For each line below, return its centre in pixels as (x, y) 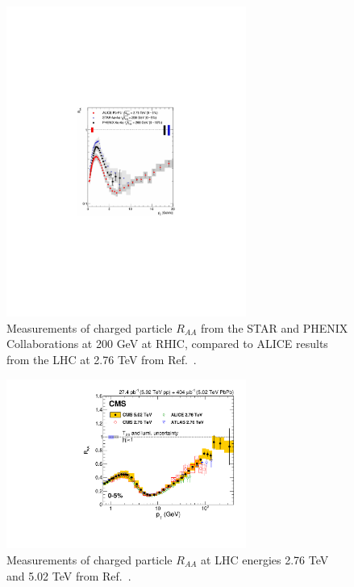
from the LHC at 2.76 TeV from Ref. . (102, 359)
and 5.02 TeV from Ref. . (69, 575)
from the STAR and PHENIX (275, 327)
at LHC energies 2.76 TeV (265, 559)
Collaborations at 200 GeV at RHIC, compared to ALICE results (167, 344)
